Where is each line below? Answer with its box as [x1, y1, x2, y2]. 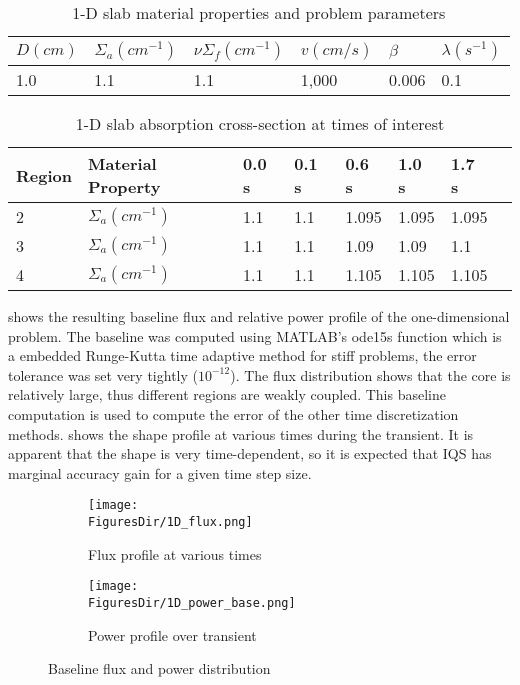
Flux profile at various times [88, 543, 262, 564]
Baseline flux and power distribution [48, 658, 271, 679]
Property [87, 175, 161, 198]
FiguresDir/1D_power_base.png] [88, 595, 296, 610]
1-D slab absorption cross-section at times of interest [75, 112, 445, 135]
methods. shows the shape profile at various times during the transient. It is [8, 423, 474, 444]
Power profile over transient [88, 624, 257, 645]
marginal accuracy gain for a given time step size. [8, 462, 312, 483]
